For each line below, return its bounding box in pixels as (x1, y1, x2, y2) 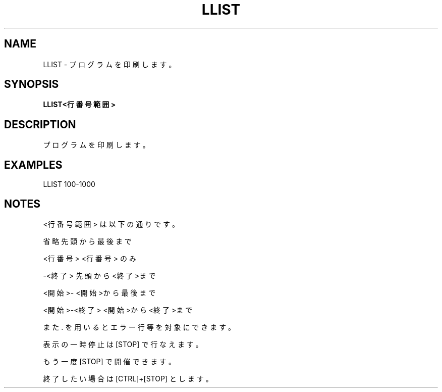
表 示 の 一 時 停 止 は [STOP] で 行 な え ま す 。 (43, 339, 203, 349)
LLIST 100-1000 (43, 180, 95, 189)
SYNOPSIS (4, 78, 59, 91)
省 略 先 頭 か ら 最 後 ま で (43, 236, 132, 246)
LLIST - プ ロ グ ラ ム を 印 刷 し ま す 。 (43, 60, 176, 69)
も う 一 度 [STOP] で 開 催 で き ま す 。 (43, 357, 176, 366)
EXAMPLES (4, 158, 63, 171)
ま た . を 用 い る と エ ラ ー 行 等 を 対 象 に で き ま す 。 (43, 322, 236, 331)
